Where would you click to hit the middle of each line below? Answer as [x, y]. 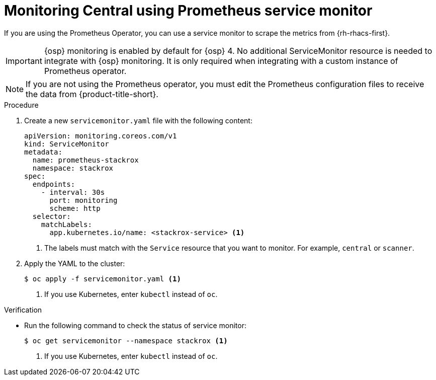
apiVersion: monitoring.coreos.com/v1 [101, 136]
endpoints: [54, 184]
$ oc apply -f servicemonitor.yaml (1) [103, 279]
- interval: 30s [73, 192]
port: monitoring [83, 200]
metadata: [43, 152]
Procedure [21, 105]
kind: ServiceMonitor [67, 144]
